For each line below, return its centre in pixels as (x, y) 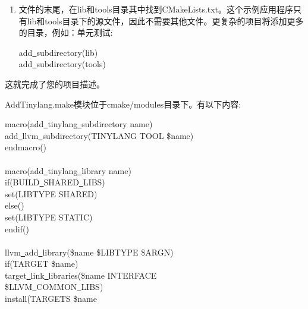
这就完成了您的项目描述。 (55, 83)
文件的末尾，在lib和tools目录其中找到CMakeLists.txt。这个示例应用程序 (156, 9)
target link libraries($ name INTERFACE (81, 275)
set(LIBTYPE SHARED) (51, 193)
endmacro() (26, 147)
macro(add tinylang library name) (68, 170)
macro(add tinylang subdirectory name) (79, 124)
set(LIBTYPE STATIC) (49, 217)
